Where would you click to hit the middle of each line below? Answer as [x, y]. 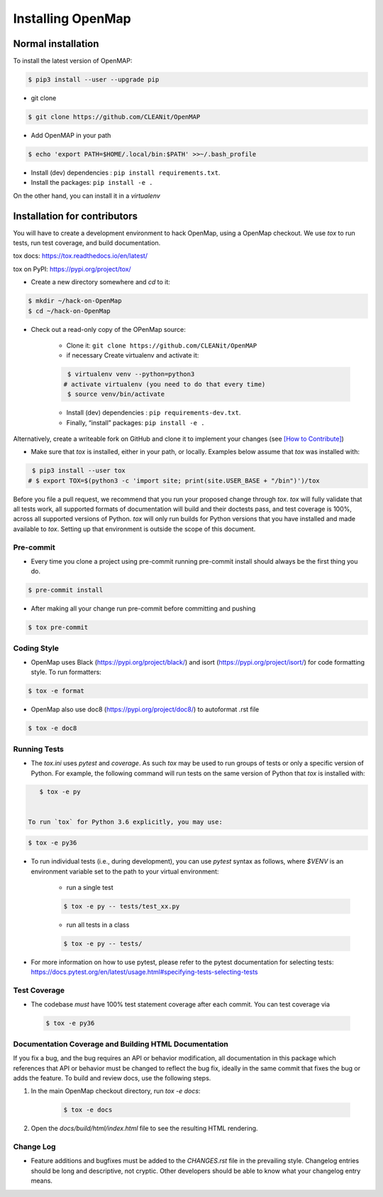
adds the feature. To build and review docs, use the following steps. [112, 1078]
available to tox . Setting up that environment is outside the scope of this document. [134, 529]
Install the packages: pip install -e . [92, 183]
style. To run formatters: [66, 672]
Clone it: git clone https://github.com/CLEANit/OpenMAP [162, 345]
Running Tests [38, 748]
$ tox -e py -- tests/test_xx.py [122, 906]
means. [42, 1181]
